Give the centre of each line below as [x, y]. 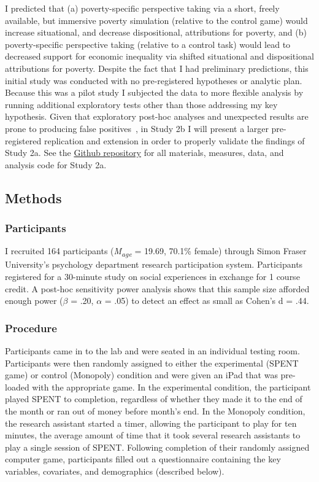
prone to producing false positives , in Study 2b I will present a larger [137, 128]
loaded [17, 387]
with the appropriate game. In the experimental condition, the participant [171, 387]
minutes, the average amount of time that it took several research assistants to [153, 435]
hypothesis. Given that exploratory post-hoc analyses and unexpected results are [157, 116]
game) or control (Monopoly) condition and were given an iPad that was [141, 375]
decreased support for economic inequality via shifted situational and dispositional [159, 56]
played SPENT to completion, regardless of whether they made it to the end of [154, 399]
